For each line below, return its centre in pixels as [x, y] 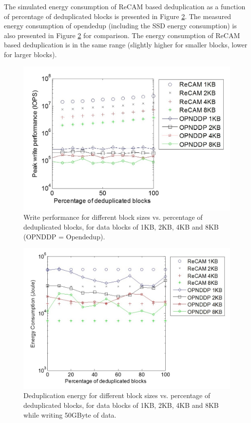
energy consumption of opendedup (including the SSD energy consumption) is [120, 26]
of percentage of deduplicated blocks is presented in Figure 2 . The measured [118, 16]
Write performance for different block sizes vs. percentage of [113, 217]
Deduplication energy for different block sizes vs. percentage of [117, 395]
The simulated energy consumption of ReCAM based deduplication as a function [125, 6]
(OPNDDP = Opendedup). [64, 236]
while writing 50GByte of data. [70, 414]
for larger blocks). [30, 54]
